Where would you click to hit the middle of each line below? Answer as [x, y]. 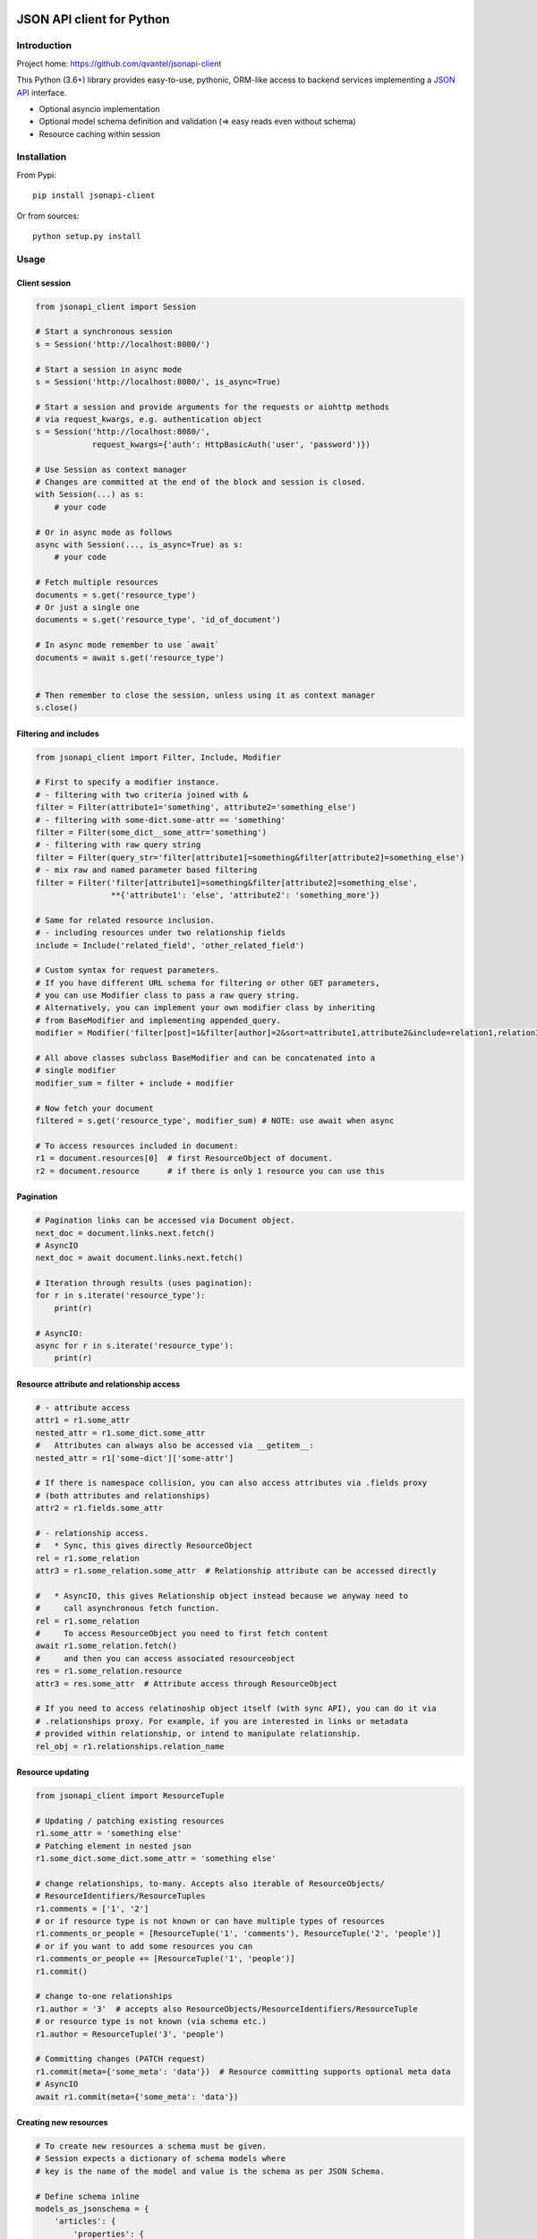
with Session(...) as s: [90, 494]
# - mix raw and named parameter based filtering [146, 870]
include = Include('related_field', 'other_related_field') [170, 945]
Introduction [44, 46]
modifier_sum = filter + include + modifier [135, 1083]
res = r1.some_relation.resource [109, 1671]
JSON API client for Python [93, 19]
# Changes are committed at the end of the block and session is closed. [200, 482]
